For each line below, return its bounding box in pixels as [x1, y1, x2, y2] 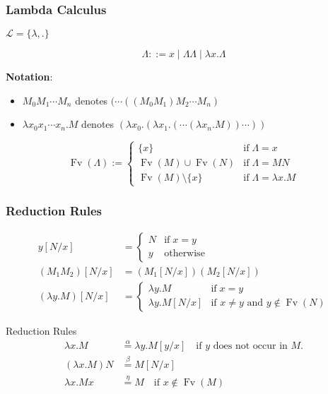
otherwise [164, 249, 205, 259]
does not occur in [213, 340, 288, 351]
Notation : [6, 69, 53, 84]
